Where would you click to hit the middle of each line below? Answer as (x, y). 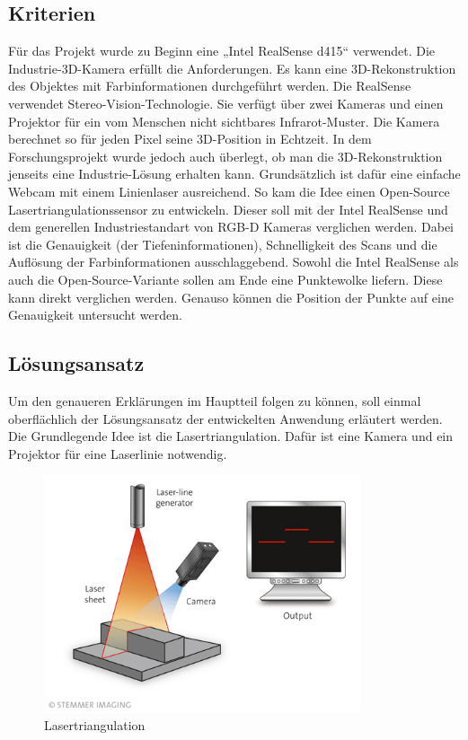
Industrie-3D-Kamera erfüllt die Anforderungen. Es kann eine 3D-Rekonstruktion (232, 68)
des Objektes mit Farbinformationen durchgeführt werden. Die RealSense (210, 86)
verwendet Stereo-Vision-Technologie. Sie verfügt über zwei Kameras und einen (226, 103)
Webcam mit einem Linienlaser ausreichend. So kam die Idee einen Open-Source (229, 191)
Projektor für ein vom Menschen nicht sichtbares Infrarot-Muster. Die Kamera (224, 121)
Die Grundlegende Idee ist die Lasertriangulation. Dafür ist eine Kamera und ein (231, 436)
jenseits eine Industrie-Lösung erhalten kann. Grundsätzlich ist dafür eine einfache (234, 174)
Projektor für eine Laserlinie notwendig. (118, 453)
